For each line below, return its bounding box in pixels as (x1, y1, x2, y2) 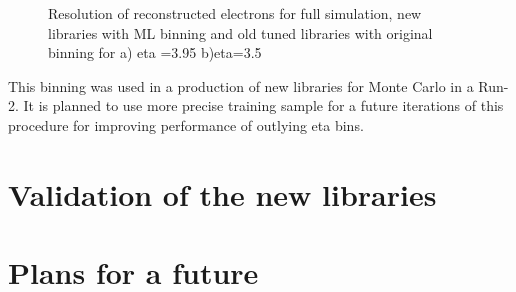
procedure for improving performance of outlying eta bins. (8, 114, 364, 135)
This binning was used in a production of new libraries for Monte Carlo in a (8, 75, 474, 96)
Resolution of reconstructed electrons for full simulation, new (48, 3, 422, 23)
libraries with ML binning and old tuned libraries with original (48, 22, 433, 43)
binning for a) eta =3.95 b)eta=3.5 (48, 42, 262, 63)
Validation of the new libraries (8, 173, 437, 214)
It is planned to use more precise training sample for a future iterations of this (23, 95, 504, 116)
